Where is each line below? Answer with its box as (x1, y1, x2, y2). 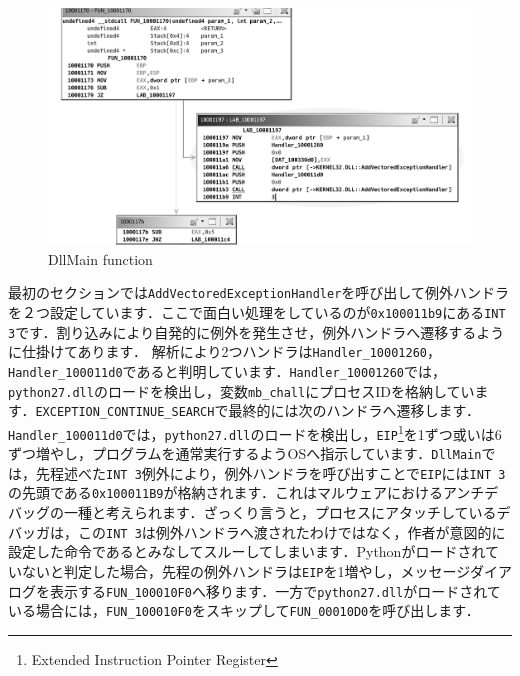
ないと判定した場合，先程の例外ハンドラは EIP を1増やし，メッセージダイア (21, 560, 512, 581)
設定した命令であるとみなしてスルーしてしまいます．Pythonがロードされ (8, 541, 485, 562)
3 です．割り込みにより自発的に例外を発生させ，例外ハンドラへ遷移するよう (8, 321, 505, 342)
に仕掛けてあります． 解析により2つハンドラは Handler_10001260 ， (8, 341, 441, 362)
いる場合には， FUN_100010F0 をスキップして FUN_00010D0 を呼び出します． (8, 600, 480, 621)
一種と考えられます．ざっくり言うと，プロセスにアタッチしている (63, 502, 497, 523)
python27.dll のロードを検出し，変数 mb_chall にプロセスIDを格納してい (8, 380, 475, 401)
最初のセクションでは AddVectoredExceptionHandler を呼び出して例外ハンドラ (8, 282, 509, 303)
